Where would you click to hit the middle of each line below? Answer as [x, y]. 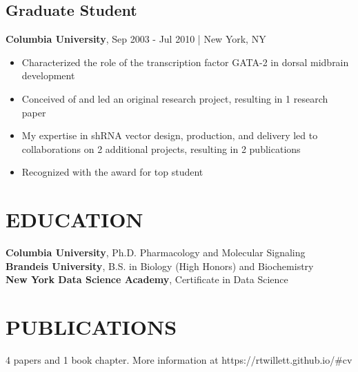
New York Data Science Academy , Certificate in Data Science [147, 279]
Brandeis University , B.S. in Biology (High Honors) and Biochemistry [160, 266]
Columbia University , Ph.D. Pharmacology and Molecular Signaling [156, 252]
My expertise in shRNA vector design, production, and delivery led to [170, 135]
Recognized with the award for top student [112, 172]
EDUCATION [74, 219]
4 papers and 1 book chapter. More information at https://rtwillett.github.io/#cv [179, 359]
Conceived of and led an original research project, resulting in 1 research [175, 98]
